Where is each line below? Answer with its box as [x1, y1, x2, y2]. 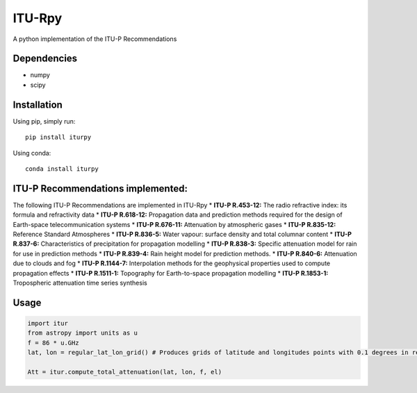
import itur [27, 319, 69, 327]
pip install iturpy [25, 133, 92, 142]
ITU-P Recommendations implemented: [13, 183, 188, 194]
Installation [13, 99, 63, 110]
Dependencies [13, 53, 78, 65]
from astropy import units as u [27, 329, 138, 337]
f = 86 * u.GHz [27, 339, 79, 346]
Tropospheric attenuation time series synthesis [13, 278, 147, 287]
